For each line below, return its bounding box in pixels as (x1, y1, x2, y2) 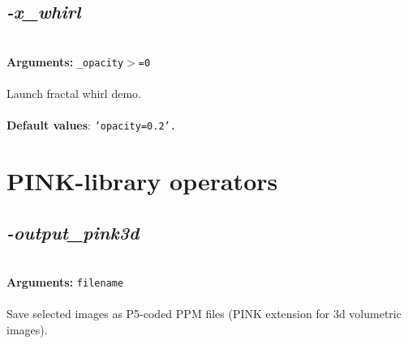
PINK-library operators (6, 164, 278, 197)
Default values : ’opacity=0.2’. (6, 117, 176, 134)
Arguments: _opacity (6, 53, 124, 70)
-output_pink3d (6, 219, 140, 244)
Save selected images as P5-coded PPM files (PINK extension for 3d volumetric (6, 305, 402, 322)
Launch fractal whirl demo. (6, 85, 141, 102)
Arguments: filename (6, 274, 124, 291)
